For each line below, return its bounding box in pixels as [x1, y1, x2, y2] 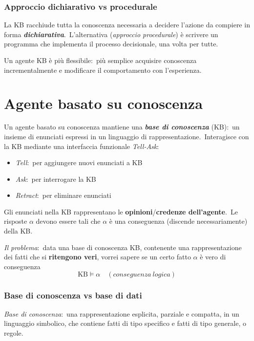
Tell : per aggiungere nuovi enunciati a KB [15, 157, 143, 168]
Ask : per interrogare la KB [15, 173, 96, 184]
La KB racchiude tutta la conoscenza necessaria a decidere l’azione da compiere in [4, 20, 250, 30]
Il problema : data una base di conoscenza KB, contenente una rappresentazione [4, 242, 242, 252]
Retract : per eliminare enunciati [15, 190, 111, 200]
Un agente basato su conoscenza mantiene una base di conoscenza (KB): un [4, 122, 240, 132]
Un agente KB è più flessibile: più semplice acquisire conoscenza [4, 55, 197, 65]
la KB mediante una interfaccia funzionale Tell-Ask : [4, 141, 159, 151]
